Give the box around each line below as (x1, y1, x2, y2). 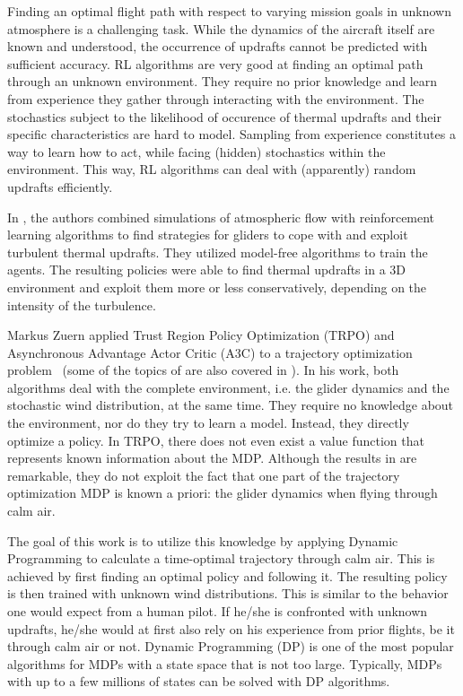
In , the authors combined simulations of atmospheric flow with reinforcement (7, 207, 435, 226)
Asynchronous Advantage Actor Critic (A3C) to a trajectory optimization (7, 343, 413, 361)
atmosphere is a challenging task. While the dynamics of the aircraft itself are (7, 19, 435, 38)
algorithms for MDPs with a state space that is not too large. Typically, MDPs (7, 654, 442, 673)
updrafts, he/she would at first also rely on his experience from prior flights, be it (7, 619, 455, 638)
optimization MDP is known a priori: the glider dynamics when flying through (7, 483, 438, 502)
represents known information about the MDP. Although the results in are (7, 448, 417, 467)
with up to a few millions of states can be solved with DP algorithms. (7, 672, 390, 691)
